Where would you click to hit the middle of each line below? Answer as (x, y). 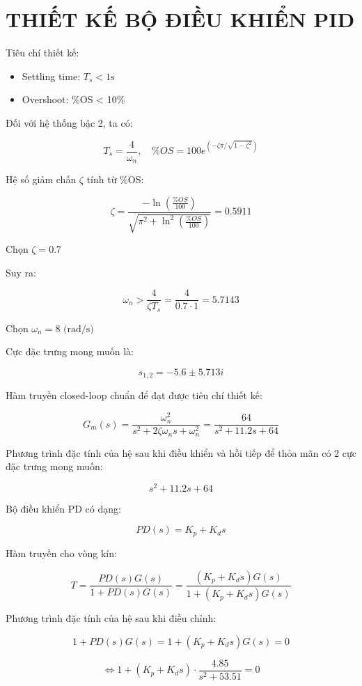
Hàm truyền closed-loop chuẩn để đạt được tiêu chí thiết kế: (134, 395)
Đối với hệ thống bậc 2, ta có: (69, 122)
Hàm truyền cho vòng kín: (61, 553)
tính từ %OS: (115, 179)
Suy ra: (21, 272)
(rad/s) (79, 329)
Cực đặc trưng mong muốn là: (70, 351)
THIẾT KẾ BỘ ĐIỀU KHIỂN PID (180, 19)
